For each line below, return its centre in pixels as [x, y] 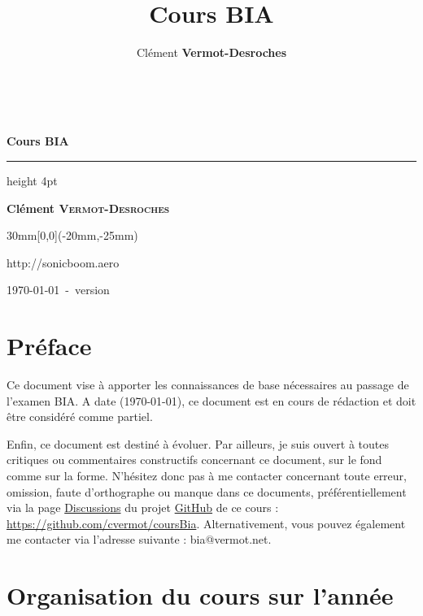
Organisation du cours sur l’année [200, 595]
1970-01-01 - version [58, 290]
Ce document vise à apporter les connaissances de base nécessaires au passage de [208, 384]
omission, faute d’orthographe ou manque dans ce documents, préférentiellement [207, 491]
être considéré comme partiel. [80, 416]
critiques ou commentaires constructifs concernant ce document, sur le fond [194, 460]
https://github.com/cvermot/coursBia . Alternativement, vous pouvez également [206, 523]
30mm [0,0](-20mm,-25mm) [72, 235]
